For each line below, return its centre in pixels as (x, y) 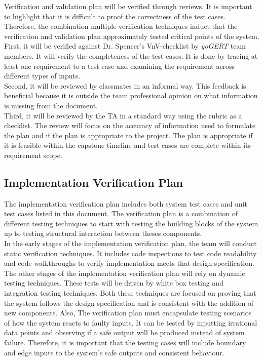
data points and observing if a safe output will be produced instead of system (124, 332)
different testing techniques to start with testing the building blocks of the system (131, 223)
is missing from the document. (51, 105)
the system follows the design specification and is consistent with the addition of (129, 303)
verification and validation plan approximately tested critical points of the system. (132, 36)
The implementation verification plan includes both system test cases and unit (126, 203)
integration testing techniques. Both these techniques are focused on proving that (130, 293)
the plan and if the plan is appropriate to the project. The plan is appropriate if (128, 135)
